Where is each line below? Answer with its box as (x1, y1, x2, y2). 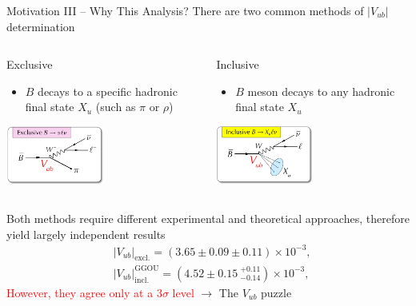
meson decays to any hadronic (247, 82, 395, 99)
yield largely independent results (6, 225, 166, 242)
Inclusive (216, 56, 259, 73)
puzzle (261, 284, 292, 300)
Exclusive (6, 56, 53, 73)
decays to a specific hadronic (38, 82, 178, 99)
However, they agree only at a (6, 284, 154, 300)
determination (6, 18, 75, 34)
